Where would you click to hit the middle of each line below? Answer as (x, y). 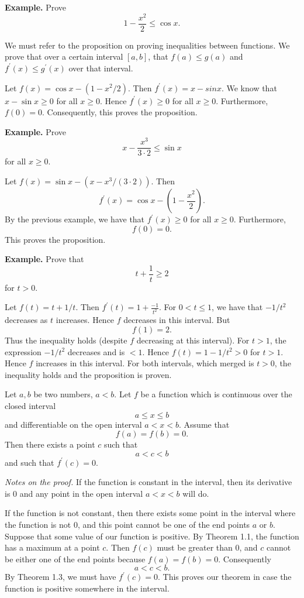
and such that (30, 462)
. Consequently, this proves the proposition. (120, 112)
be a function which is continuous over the (216, 394)
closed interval (30, 405)
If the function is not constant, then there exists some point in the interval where (150, 513)
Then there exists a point (50, 444)
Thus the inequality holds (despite (66, 340)
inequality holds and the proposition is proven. (88, 374)
